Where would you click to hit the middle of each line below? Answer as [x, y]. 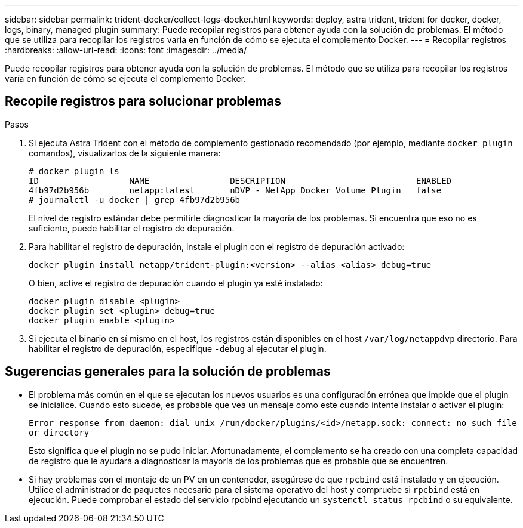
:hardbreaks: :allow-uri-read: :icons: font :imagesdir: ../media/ [126, 50]
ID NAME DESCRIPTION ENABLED [240, 180]
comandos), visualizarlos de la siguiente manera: [125, 153]
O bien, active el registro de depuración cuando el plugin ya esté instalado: [176, 283]
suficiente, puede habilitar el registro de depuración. [132, 228]
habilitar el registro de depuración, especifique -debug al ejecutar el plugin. [178, 348]
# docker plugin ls [74, 171]
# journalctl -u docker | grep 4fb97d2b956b [135, 200]
